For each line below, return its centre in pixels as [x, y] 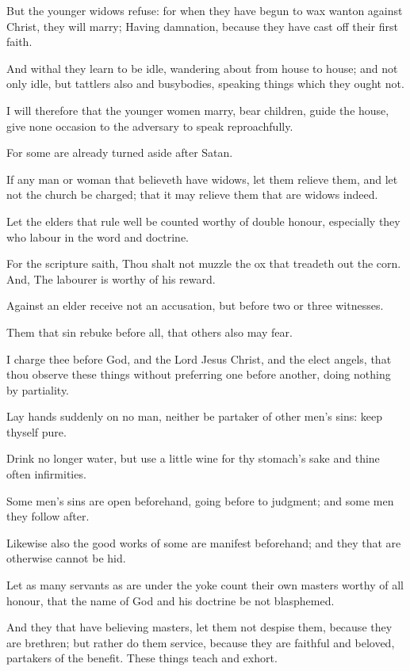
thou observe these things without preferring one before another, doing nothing [199, 374]
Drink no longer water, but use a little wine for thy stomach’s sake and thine [193, 458]
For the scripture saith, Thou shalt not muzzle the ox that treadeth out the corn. [204, 263]
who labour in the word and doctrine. [98, 236]
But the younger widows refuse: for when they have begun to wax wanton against [205, 10]
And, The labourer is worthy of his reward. [111, 278]
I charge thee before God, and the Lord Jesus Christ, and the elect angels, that [199, 358]
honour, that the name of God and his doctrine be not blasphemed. [171, 600]
